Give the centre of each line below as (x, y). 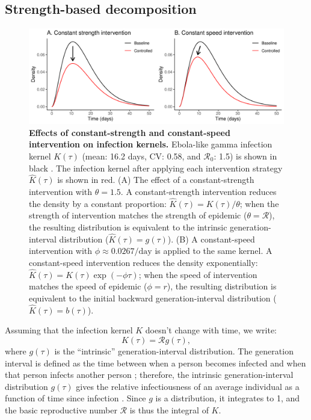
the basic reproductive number (61, 409)
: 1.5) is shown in (245, 156)
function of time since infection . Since (75, 398)
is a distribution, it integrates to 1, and (228, 398)
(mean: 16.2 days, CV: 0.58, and (141, 156)
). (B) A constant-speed (211, 239)
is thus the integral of (169, 409)
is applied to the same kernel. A (214, 251)
